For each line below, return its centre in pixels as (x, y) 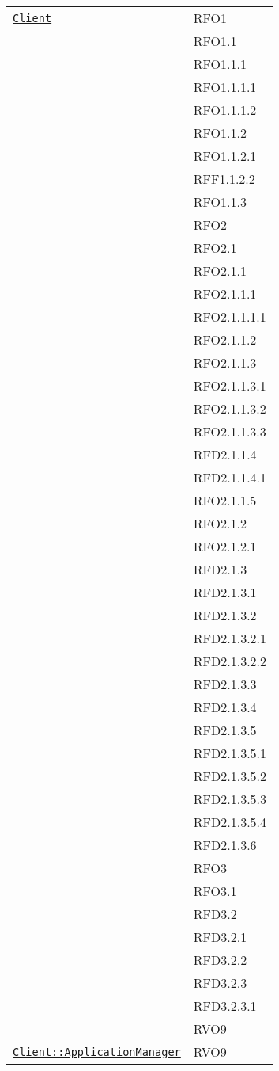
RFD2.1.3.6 (225, 845)
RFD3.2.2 (220, 960)
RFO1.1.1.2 (225, 110)
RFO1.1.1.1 (225, 87)
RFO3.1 (215, 891)
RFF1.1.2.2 (224, 179)
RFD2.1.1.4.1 (230, 477)
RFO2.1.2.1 (225, 546)
